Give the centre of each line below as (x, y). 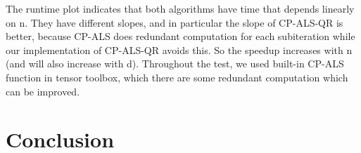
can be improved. (43, 91)
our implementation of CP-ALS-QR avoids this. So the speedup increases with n (179, 49)
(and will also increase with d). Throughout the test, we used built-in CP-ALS (175, 64)
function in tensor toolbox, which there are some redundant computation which (177, 77)
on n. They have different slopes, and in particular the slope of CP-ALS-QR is (175, 22)
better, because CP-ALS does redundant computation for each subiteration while (180, 36)
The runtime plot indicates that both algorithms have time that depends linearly (180, 8)
